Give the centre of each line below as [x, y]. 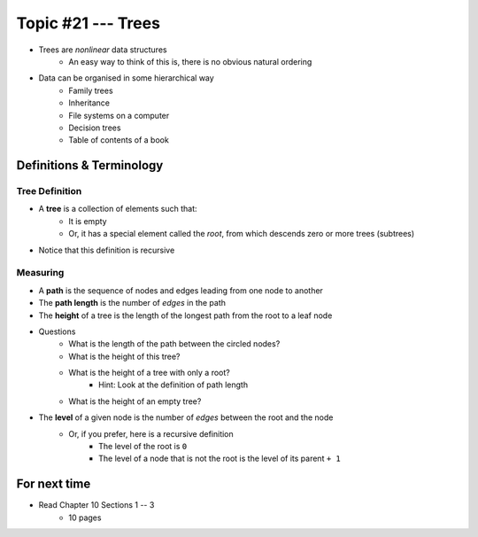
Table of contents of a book [119, 140]
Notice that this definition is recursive [107, 250]
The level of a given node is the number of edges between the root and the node [186, 417]
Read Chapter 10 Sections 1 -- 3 [96, 505]
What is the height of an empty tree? [135, 401]
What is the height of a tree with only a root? [149, 373]
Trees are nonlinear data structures [103, 50]
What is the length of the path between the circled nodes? [174, 344]
